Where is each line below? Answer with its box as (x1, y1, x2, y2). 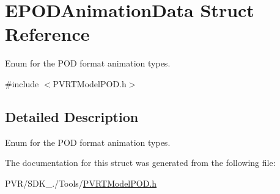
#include (5, 77, 39, 90)
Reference (5, 21, 90, 46)
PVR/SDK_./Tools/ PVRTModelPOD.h (5, 176, 157, 189)
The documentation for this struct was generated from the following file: (5, 156, 276, 169)
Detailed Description (5, 107, 139, 126)
